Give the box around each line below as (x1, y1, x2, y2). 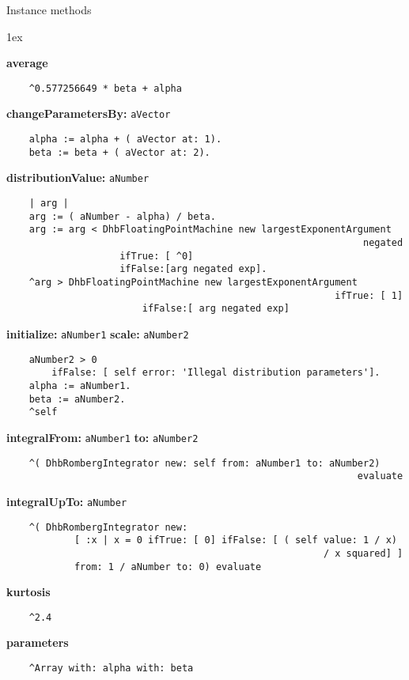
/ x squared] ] (323, 547, 403, 559)
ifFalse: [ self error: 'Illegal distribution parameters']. (51, 367, 381, 379)
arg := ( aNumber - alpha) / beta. (28, 210, 216, 222)
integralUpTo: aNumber (6, 493, 127, 509)
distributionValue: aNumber (6, 169, 150, 186)
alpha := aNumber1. (28, 380, 131, 391)
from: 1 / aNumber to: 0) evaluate (74, 561, 262, 572)
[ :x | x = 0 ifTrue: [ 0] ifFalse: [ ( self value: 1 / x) (74, 535, 397, 546)
